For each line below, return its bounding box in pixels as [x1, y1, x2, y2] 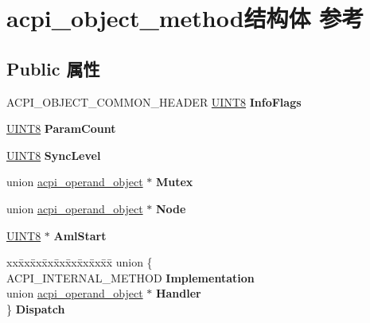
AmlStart [53, 227, 107, 243]
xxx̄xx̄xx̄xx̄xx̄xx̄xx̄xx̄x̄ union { [6, 254, 153, 270]
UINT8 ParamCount [6, 120, 116, 137]
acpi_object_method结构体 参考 [6, 2, 364, 34]
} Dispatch [6, 300, 65, 317]
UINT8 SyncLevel [6, 146, 101, 163]
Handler [155, 285, 201, 302]
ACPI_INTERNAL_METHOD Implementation [6, 269, 255, 286]
